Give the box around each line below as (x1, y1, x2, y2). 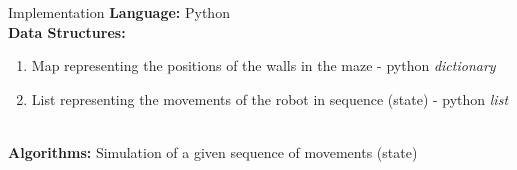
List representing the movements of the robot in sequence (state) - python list (31, 88, 509, 109)
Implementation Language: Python (8, 2, 230, 22)
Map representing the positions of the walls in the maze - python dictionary (31, 55, 496, 76)
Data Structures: (8, 21, 126, 42)
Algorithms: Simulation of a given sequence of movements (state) (8, 141, 418, 162)
